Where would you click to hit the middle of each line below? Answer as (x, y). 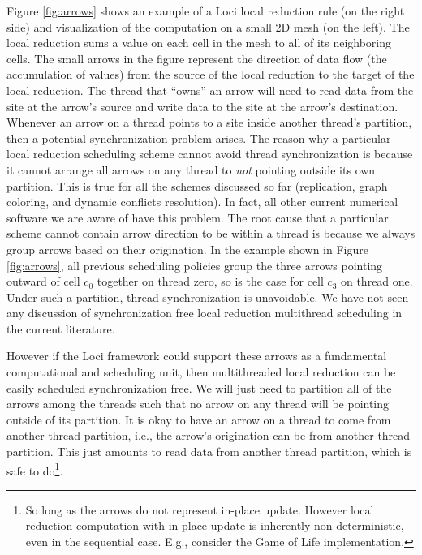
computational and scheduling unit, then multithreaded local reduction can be (201, 372)
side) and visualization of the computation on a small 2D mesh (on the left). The (208, 26)
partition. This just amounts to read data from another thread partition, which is (209, 452)
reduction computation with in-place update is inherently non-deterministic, (215, 525)
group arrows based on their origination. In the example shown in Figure (187, 249)
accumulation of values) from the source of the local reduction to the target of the (211, 74)
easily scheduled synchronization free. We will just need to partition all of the (199, 387)
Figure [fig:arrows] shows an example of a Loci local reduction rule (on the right (206, 11)
